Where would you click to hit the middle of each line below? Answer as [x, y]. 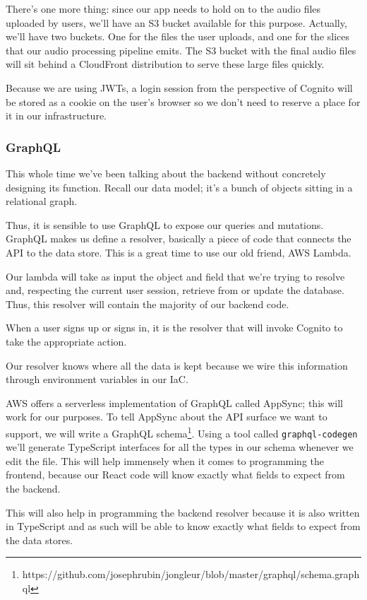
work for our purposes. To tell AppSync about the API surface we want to [167, 417]
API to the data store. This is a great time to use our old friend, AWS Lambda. [179, 252]
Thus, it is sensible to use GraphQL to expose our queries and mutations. [165, 224]
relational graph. [42, 201]
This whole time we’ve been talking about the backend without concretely [166, 173]
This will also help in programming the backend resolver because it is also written [183, 512]
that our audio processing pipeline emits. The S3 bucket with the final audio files [181, 50]
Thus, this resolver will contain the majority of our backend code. [148, 304]
